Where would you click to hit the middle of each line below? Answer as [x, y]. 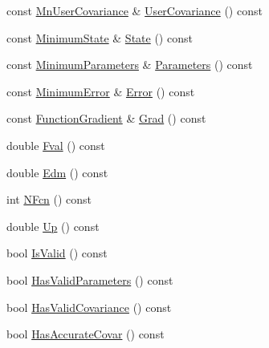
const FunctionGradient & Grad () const [106, 118]
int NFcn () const [49, 199]
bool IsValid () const [57, 253]
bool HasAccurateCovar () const [86, 334]
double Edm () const [57, 172]
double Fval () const [56, 145]
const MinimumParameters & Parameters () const [130, 65]
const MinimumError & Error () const [101, 91]
